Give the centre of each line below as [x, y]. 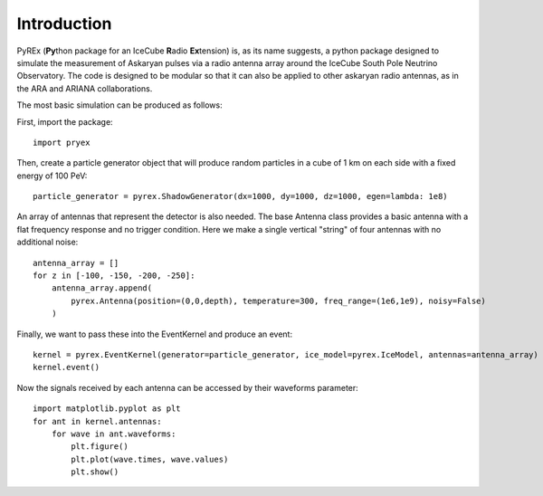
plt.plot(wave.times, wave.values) [150, 459]
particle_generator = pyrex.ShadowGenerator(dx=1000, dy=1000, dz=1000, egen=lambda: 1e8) [240, 196]
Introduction [64, 24]
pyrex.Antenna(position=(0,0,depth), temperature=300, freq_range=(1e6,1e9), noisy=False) [278, 300]
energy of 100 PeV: [52, 176]
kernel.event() [67, 367]
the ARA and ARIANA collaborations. [85, 88]
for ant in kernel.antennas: [97, 421]
